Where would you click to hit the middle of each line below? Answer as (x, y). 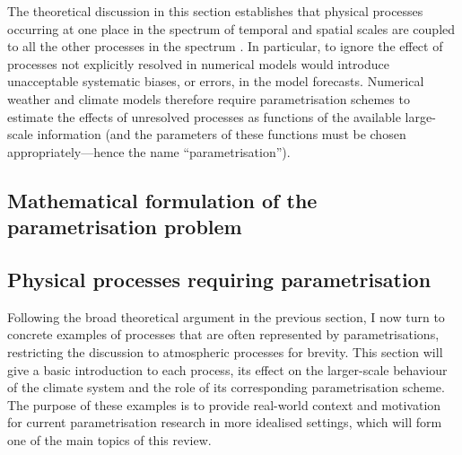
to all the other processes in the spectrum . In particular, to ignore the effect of (225, 46)
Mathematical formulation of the (162, 200)
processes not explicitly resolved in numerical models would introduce (198, 63)
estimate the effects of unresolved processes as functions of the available (204, 116)
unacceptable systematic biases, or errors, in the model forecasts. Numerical (216, 81)
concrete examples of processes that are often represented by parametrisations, (223, 334)
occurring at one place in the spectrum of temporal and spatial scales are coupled (231, 28)
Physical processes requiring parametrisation (219, 279)
